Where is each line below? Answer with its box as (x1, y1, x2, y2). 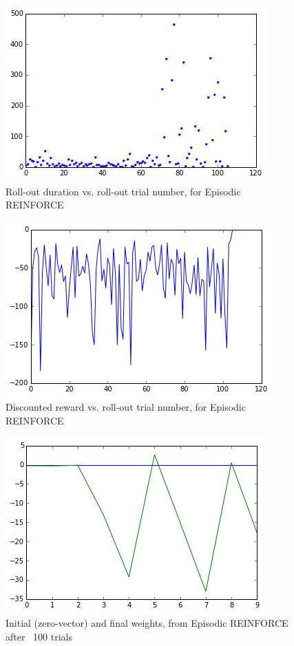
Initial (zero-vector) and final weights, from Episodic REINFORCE (6, 616, 288, 630)
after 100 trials (6, 629, 72, 643)
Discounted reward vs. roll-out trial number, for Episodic (6, 400, 246, 414)
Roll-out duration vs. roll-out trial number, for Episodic (6, 184, 241, 198)
